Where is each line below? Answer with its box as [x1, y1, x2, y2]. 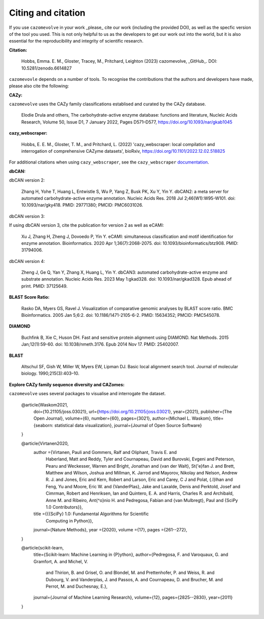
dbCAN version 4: [9, 258, 45, 264]
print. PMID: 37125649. [21, 283, 68, 289]
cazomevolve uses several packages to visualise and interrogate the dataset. [9, 391, 166, 397]
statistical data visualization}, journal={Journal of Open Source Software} [54, 422, 202, 428]
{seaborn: [33, 422, 54, 428]
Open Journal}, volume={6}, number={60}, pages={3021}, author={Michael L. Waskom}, [33, 415, 213, 421]
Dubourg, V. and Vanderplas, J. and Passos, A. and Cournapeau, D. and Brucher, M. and [45, 576, 223, 582]
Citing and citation [9, 7, 86, 18]
